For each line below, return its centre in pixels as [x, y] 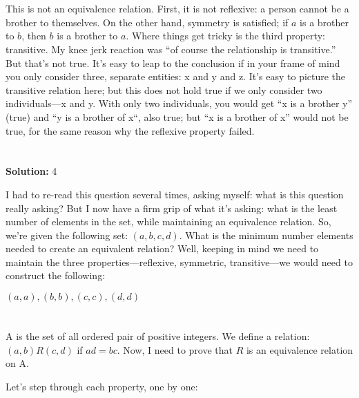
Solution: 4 [31, 171]
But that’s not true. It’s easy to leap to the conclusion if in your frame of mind [173, 63]
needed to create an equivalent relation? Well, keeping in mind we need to [162, 248]
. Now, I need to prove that [175, 349]
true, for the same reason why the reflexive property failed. [130, 130]
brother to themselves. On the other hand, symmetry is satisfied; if [147, 22]
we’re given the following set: [67, 235]
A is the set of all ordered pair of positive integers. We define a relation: [158, 336]
